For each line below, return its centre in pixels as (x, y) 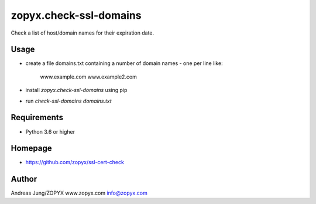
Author (24, 179)
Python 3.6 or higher (50, 131)
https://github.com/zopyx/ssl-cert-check (75, 162)
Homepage (31, 149)
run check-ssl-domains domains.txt (69, 101)
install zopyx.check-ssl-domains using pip (76, 90)
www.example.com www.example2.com (89, 77)
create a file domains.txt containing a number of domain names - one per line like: (124, 63)
